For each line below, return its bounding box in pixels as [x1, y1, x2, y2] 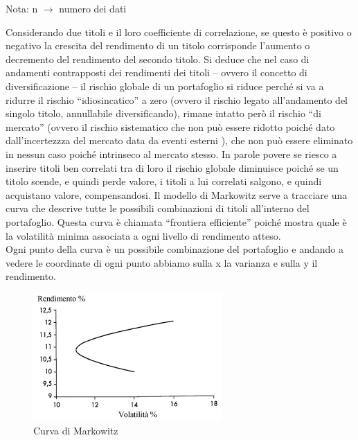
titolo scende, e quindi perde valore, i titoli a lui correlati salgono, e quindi [6, 174, 322, 188]
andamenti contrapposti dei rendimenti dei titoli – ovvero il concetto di [6, 65, 307, 80]
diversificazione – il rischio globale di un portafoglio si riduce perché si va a [6, 78, 324, 93]
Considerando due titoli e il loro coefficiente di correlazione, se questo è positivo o [6, 24, 352, 39]
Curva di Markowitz [33, 423, 118, 438]
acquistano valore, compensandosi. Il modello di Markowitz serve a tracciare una [6, 187, 348, 202]
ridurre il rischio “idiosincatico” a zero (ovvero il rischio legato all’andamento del [6, 92, 348, 107]
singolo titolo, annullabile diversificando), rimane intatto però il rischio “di [6, 106, 321, 121]
